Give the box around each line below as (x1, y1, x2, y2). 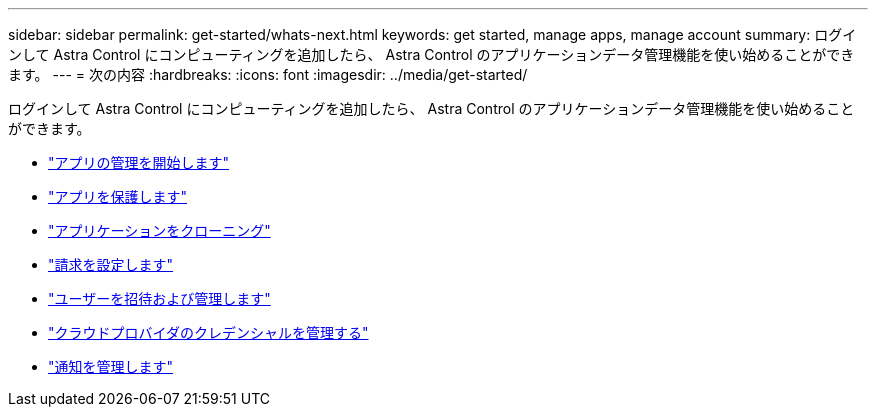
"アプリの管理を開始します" (48, 154, 230, 171)
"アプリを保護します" (48, 188, 188, 205)
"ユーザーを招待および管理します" (48, 290, 271, 307)
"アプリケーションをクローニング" (48, 222, 271, 239)
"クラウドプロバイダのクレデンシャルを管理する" (48, 324, 369, 341)
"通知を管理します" (48, 358, 174, 375)
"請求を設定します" (48, 256, 174, 273)
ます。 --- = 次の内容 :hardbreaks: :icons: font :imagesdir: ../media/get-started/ (8, 66, 528, 83)
